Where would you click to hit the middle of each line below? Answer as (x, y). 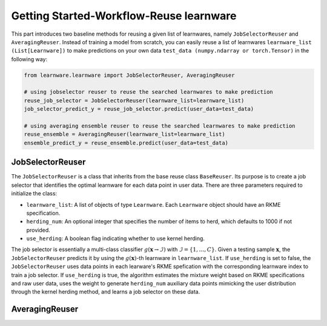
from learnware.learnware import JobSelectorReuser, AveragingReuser (129, 75)
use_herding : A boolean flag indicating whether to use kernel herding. (116, 238)
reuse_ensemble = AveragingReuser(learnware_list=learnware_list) (124, 134)
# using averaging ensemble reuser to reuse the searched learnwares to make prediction (160, 126)
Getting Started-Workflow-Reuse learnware (124, 16)
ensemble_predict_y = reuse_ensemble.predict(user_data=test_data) (126, 143)
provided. (38, 230)
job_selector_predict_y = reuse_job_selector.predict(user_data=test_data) (139, 109)
